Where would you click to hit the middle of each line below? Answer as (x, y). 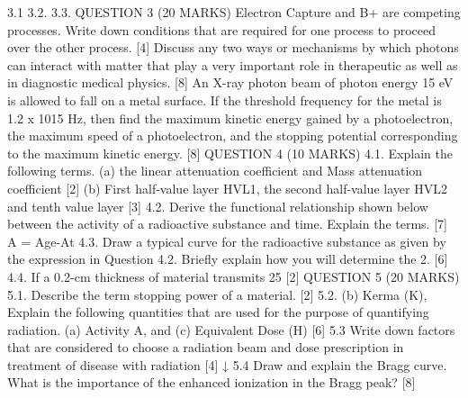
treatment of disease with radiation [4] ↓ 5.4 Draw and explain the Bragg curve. (227, 364)
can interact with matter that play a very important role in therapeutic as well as (233, 64)
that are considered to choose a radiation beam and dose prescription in (206, 347)
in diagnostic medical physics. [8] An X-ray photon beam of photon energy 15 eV (230, 82)
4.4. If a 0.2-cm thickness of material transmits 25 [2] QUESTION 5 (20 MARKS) (234, 276)
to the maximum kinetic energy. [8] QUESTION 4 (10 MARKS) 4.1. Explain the (230, 153)
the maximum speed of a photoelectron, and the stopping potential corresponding (233, 136)
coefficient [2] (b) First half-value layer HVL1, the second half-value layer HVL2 (227, 188)
